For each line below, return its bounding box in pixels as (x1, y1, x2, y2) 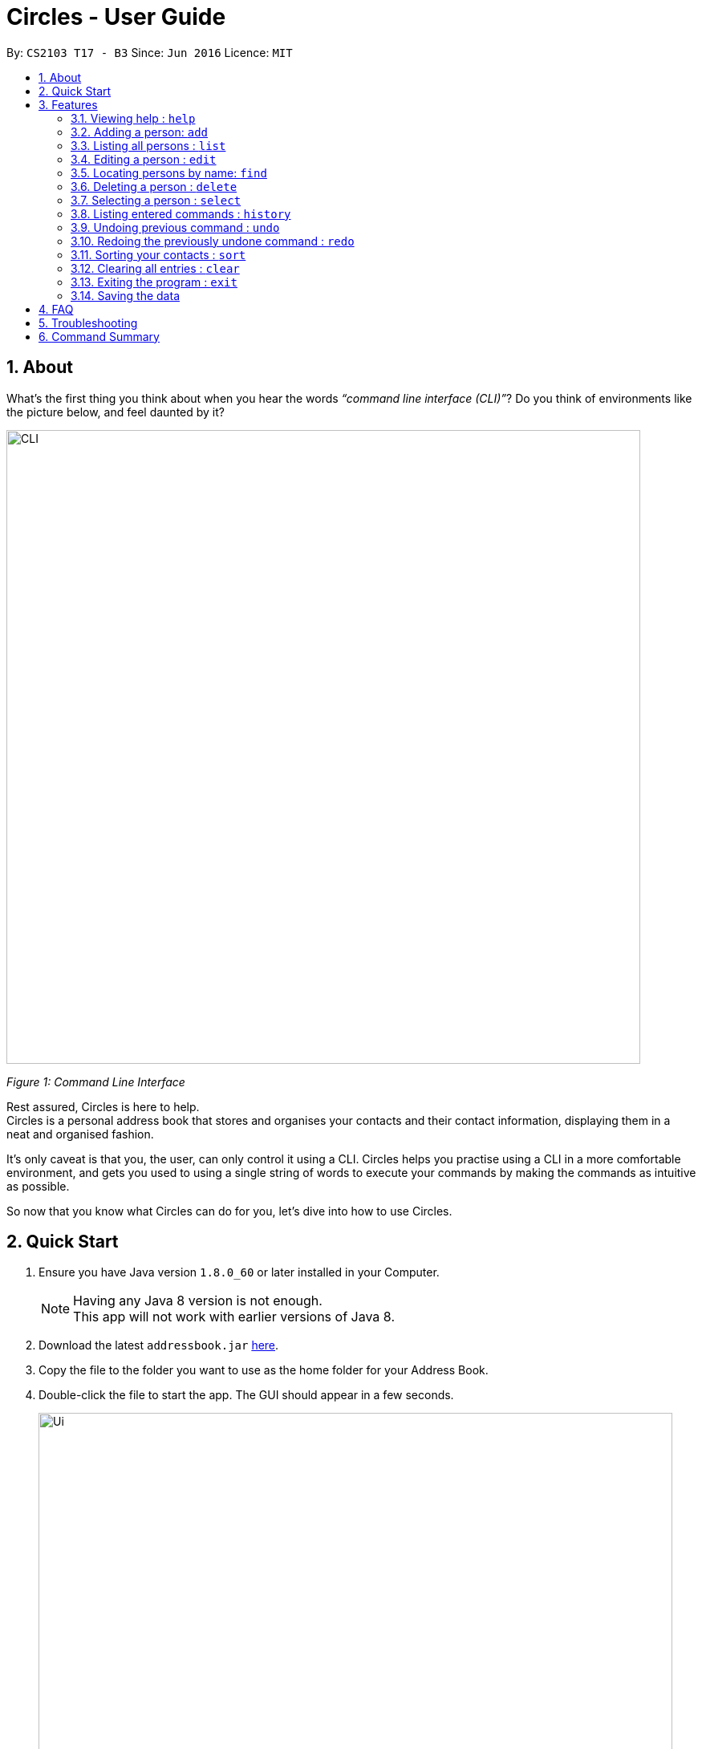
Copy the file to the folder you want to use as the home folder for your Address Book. (39, 1363, 489, 1378)
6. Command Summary (39, 329, 160, 343)
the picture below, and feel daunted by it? (6, 404, 225, 419)
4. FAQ (39, 302, 74, 316)
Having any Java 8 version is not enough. (73, 1292, 323, 1309)
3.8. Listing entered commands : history (71, 206, 291, 221)
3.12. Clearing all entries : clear (71, 261, 240, 275)
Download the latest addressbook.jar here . (39, 1338, 279, 1353)
